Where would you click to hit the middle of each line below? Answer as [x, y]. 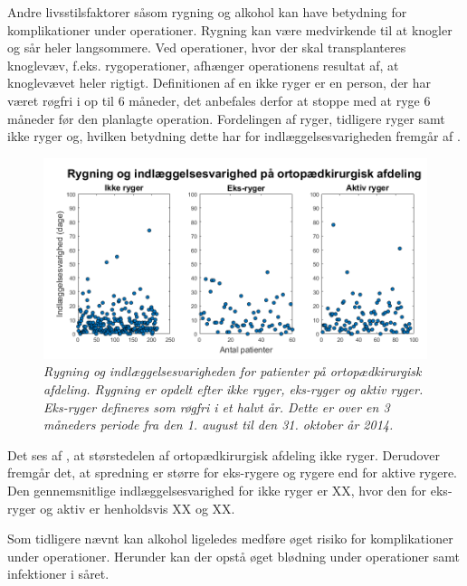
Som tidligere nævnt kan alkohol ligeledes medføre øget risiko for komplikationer [230, 539]
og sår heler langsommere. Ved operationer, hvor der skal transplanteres [207, 47]
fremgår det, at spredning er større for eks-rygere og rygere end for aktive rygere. [232, 473]
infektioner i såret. [58, 574]
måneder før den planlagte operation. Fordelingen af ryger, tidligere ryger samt [226, 118]
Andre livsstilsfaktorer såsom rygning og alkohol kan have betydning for [207, 12]
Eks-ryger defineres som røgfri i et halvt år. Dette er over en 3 [217, 406]
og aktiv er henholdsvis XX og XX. [138, 508]
